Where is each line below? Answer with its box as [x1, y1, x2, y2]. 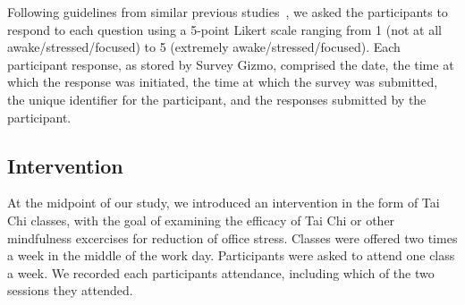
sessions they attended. [7, 281, 133, 300]
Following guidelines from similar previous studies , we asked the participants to [7, 3, 448, 21]
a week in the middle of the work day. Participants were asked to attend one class [7, 246, 455, 265]
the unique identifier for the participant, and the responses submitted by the [7, 89, 427, 108]
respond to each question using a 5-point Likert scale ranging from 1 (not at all [7, 20, 442, 38]
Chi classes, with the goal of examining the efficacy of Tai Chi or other [7, 210, 395, 229]
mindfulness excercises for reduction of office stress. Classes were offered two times [7, 228, 458, 247]
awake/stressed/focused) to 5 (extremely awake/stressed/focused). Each [7, 38, 401, 56]
